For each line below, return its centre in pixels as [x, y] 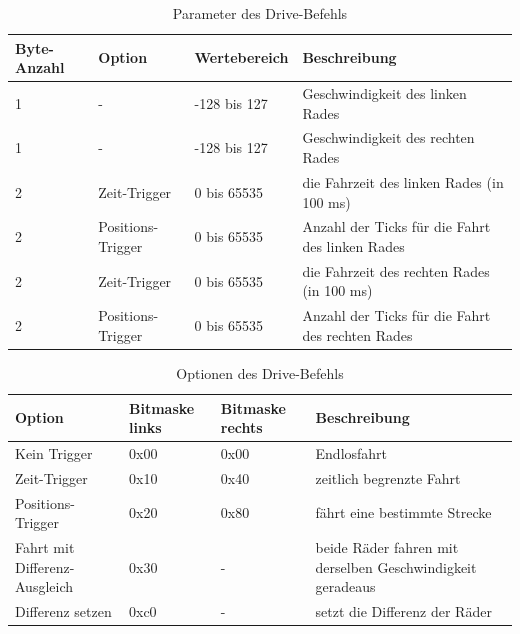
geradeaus [345, 586]
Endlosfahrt [351, 452]
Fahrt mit [45, 547]
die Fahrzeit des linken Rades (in [403, 181]
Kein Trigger [54, 452]
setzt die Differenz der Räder [403, 611]
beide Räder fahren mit [387, 547]
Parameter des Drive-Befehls [260, 13]
